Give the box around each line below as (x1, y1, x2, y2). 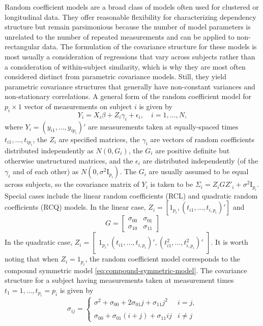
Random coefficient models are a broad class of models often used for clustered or (5, 2, 259, 12)
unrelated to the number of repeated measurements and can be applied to (5, 31, 235, 42)
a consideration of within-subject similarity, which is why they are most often (5, 61, 246, 72)
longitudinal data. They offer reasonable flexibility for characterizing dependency (5, 11, 256, 22)
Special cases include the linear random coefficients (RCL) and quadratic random (5, 190, 258, 201)
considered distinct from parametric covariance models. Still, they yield (5, 71, 226, 82)
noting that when (5, 253, 59, 264)
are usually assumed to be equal (149, 166, 249, 177)
